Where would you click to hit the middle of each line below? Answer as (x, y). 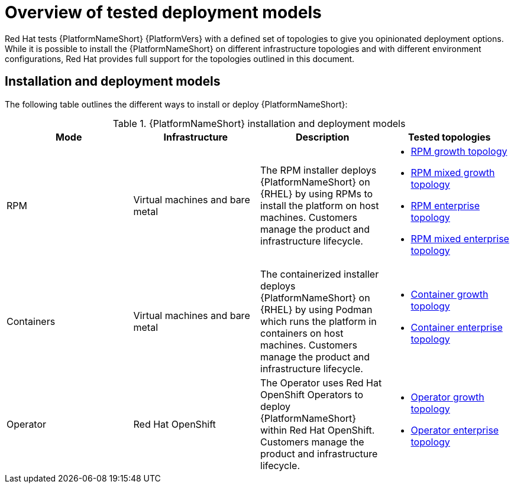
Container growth (450, 294)
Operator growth (447, 397)
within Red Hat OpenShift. (318, 430)
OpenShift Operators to (312, 394)
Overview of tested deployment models (163, 12)
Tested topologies (449, 137)
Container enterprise (457, 327)
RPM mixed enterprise (460, 238)
